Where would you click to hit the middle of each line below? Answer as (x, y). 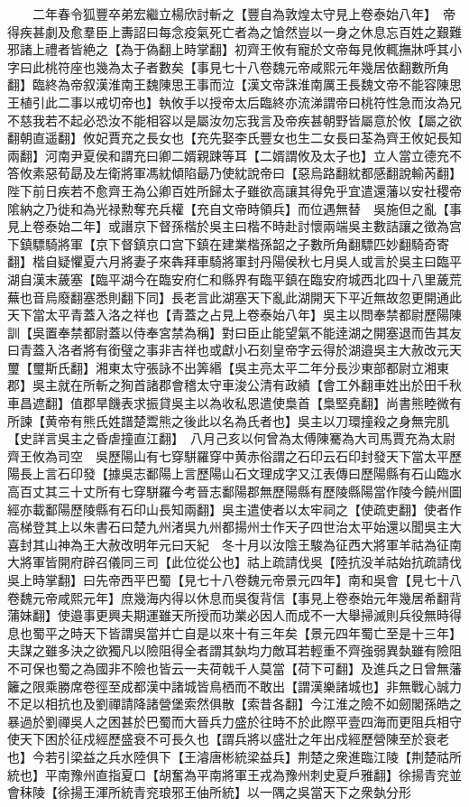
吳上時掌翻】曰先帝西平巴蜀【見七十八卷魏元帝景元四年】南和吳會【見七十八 (234, 580)
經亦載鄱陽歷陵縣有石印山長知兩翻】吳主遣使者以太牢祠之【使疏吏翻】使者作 (234, 509)
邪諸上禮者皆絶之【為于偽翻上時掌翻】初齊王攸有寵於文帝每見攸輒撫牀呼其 (228, 49)
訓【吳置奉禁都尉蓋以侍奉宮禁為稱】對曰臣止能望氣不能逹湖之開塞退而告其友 (234, 332)
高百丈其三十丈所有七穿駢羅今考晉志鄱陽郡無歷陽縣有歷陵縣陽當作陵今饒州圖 (234, 492)
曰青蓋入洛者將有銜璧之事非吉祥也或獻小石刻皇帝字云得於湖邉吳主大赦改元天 (234, 350)
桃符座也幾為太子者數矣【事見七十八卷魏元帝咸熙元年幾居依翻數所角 (247, 66)
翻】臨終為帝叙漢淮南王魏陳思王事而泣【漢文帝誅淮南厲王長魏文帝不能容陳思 (234, 84)
